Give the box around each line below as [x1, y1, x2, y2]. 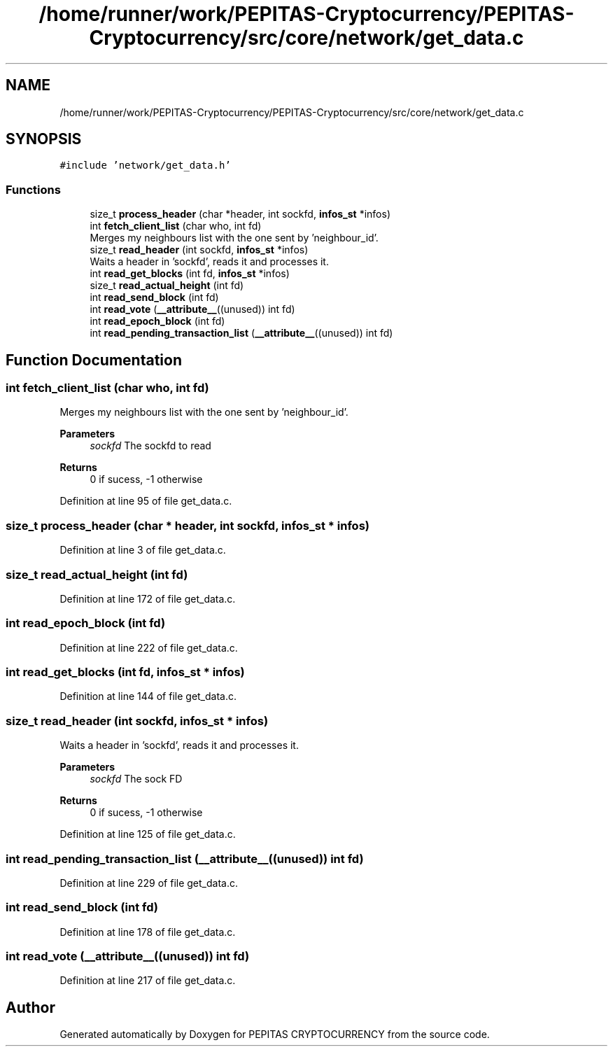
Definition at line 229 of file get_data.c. [59, 876, 238, 889]
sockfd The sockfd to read [90, 440, 211, 452]
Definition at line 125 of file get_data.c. [59, 828, 236, 841]
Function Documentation [6, 351, 182, 369]
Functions [6, 182, 61, 197]
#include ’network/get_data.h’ [59, 160, 231, 171]
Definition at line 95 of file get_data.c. [59, 495, 232, 507]
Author [6, 998, 55, 1016]
